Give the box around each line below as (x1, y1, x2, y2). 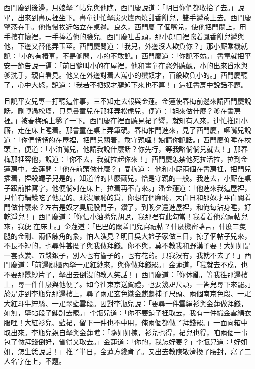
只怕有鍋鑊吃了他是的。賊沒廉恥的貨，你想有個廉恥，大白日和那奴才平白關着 (4, 192, 251, 202)
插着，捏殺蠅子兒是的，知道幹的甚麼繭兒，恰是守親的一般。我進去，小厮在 (4, 173, 244, 183)
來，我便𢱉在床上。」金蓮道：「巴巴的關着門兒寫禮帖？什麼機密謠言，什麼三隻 (4, 221, 246, 231)
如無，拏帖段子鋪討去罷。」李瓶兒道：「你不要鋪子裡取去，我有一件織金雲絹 (4, 308, 244, 318)
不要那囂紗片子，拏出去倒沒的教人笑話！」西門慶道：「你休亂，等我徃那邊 (4, 269, 241, 280)
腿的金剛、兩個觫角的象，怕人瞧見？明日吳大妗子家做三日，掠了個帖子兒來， (4, 230, 251, 241)
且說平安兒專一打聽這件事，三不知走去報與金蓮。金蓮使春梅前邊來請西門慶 (4, 96, 244, 106)
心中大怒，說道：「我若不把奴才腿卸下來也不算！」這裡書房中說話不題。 (17, 79, 248, 89)
